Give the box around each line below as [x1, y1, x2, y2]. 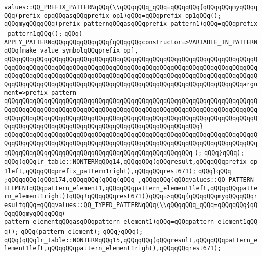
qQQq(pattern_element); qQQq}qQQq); [21, 228, 143, 236]
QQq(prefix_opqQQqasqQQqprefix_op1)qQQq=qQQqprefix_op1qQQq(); [4, 12, 222, 19]
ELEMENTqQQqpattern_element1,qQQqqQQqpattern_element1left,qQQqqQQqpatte [4, 184, 258, 192]
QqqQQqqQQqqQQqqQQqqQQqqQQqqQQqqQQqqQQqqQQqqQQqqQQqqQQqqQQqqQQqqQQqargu [4, 80, 258, 88]
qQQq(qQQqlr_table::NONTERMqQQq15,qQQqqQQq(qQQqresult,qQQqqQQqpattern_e [4, 236, 258, 244]
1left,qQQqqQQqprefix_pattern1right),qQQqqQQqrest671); [4, 168, 196, 175]
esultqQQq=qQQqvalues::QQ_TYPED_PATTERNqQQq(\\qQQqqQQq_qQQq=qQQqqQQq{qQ [4, 201, 258, 209]
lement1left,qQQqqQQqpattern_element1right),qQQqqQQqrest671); [4, 245, 222, 252]
